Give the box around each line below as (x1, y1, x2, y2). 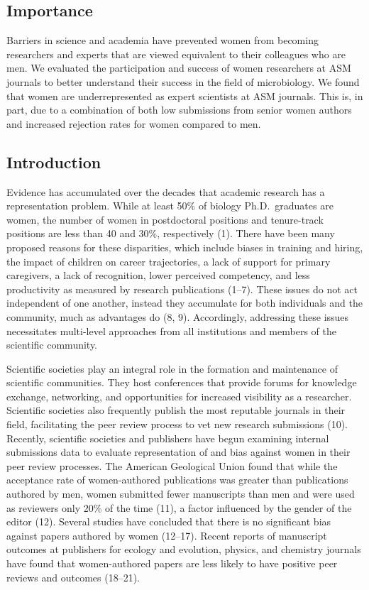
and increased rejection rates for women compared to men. (6, 116, 261, 131)
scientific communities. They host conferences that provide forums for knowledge (6, 375, 357, 390)
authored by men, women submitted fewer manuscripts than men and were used (6, 486, 355, 501)
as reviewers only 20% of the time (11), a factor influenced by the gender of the (6, 500, 352, 515)
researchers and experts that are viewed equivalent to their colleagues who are (6, 46, 346, 61)
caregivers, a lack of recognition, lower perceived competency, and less (6, 268, 310, 283)
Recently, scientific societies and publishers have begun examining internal (6, 430, 329, 445)
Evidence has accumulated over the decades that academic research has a (6, 184, 325, 199)
